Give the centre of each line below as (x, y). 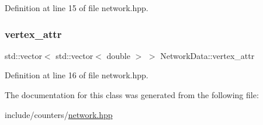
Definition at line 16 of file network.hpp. (77, 75)
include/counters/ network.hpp (59, 114)
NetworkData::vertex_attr (207, 55)
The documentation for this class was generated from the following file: (132, 95)
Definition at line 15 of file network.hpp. (77, 8)
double (118, 55)
